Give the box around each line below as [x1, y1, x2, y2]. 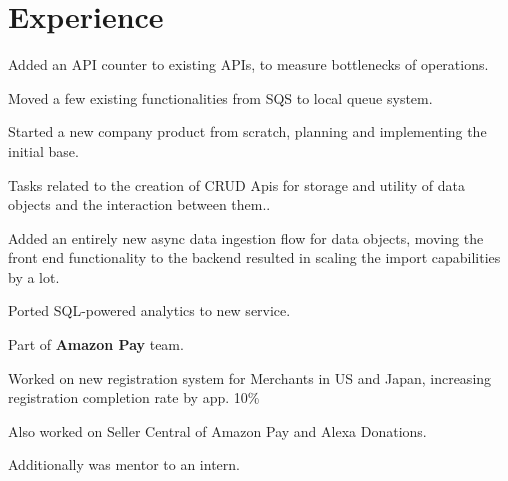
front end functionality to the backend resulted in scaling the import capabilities [8, 247, 501, 268]
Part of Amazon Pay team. [8, 334, 184, 355]
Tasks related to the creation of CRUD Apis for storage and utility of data [8, 174, 466, 195]
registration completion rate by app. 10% [8, 387, 260, 408]
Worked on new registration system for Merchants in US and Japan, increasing [8, 367, 492, 388]
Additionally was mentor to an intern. [8, 454, 240, 475]
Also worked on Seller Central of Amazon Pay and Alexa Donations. [8, 420, 427, 441]
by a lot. [8, 266, 60, 287]
